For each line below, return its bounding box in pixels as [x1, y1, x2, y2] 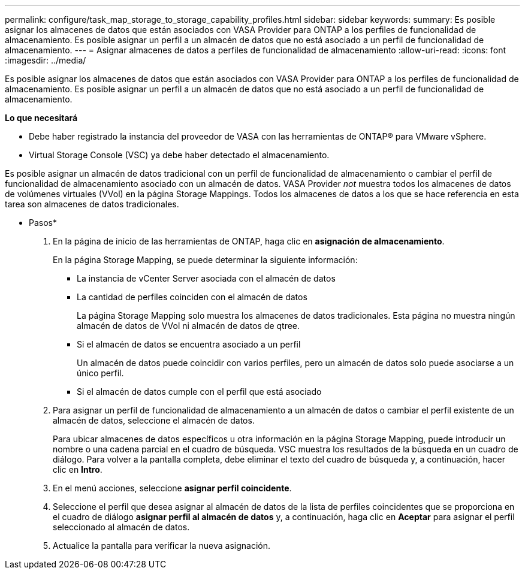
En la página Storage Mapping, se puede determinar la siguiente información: [53, 255, 358, 265]
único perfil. [77, 368, 124, 378]
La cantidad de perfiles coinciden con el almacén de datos [77, 292, 307, 302]
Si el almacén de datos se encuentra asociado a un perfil [77, 339, 301, 349]
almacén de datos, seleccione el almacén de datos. [53, 415, 255, 425]
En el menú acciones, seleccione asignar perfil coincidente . [53, 483, 292, 493]
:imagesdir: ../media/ [5, 55, 86, 65]
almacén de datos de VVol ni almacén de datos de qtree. [77, 321, 300, 331]
